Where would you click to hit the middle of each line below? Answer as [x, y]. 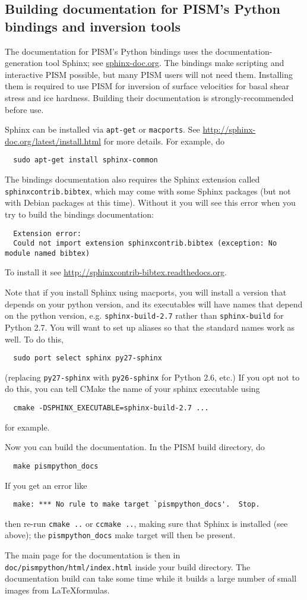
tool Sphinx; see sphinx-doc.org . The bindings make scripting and [165, 63]
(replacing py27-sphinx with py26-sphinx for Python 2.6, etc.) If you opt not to [152, 377]
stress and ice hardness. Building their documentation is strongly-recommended [149, 97]
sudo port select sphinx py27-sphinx [88, 358]
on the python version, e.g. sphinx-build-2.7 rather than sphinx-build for [144, 315]
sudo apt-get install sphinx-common [86, 160]
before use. [24, 109]
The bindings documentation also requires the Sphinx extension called [132, 179]
